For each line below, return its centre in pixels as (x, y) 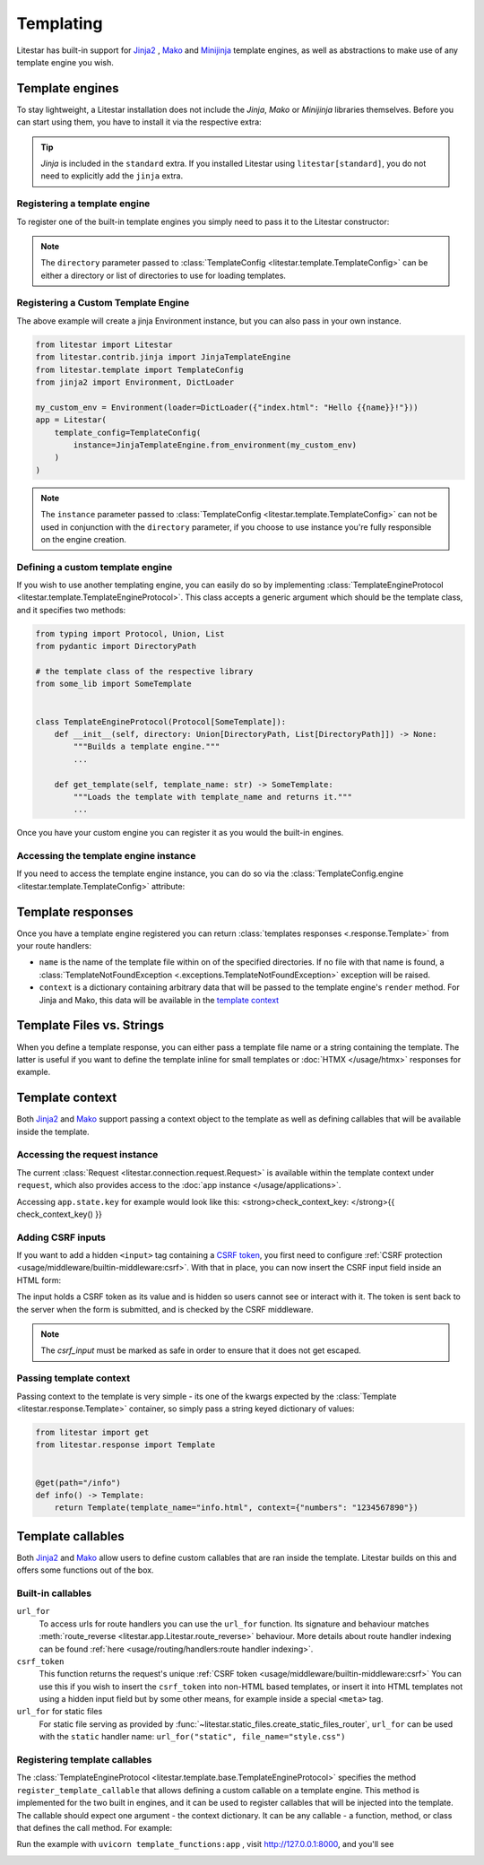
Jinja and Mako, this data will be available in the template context (159, 1000)
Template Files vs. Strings (91, 1025)
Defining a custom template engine (95, 567)
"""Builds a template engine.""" (147, 747)
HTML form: (39, 1280)
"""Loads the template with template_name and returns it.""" (213, 797)
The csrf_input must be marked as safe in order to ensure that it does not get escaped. (201, 1350)
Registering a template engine (83, 204)
